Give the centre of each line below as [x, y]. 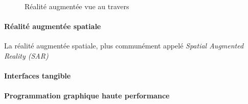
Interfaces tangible [38, 76]
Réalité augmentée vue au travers [77, 6]
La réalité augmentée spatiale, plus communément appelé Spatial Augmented [124, 46]
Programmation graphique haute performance [87, 96]
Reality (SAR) [26, 55]
